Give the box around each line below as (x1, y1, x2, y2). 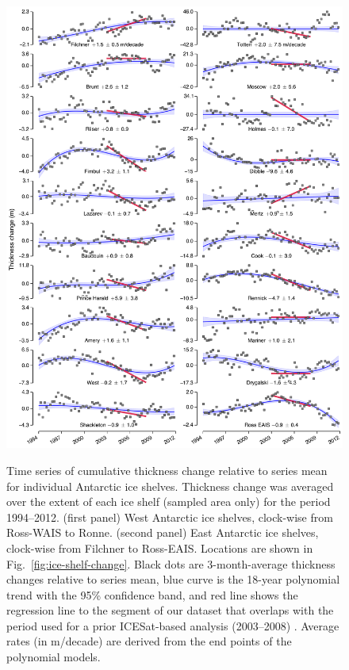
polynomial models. (6, 649, 101, 665)
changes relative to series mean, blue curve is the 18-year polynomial (6, 571, 340, 588)
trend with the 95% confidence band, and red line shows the (6, 586, 298, 603)
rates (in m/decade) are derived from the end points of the (6, 633, 292, 649)
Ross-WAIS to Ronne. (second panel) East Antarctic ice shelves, (6, 524, 319, 541)
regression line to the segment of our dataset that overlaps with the (6, 602, 334, 618)
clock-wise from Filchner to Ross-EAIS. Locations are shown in (6, 539, 313, 556)
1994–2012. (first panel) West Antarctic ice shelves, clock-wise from (6, 508, 333, 525)
